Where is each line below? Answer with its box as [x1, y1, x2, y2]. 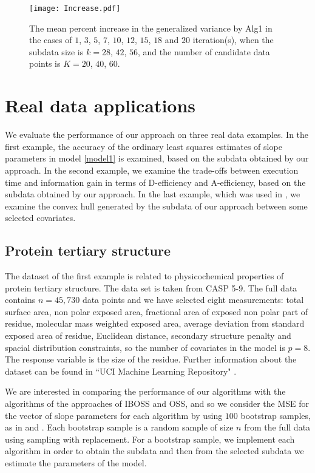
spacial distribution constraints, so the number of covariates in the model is [5, 341, 285, 353]
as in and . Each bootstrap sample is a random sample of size [5, 421, 234, 434]
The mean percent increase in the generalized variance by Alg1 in [29, 21, 273, 34]
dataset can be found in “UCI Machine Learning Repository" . [5, 364, 237, 377]
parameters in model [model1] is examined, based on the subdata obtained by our [5, 152, 309, 165]
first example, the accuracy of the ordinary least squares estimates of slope [5, 140, 282, 152]
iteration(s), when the [192, 33, 274, 46]
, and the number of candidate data [138, 45, 270, 58]
